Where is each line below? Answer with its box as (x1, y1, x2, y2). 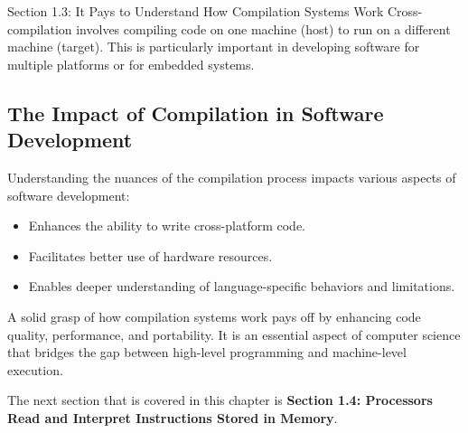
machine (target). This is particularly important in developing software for (7, 37, 420, 56)
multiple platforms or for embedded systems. (7, 54, 255, 73)
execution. (7, 360, 63, 379)
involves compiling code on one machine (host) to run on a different (76, 19, 451, 38)
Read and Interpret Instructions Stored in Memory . (7, 408, 338, 427)
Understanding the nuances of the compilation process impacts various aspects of (7, 167, 456, 186)
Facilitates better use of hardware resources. (28, 246, 273, 265)
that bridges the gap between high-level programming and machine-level (7, 343, 407, 362)
